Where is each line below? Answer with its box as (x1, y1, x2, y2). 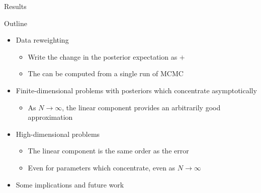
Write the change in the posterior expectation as (28, 51, 178, 62)
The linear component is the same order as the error (28, 145, 189, 156)
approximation (28, 112, 73, 122)
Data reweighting (16, 35, 69, 45)
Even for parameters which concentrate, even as (28, 162, 176, 172)
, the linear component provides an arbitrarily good (62, 102, 221, 112)
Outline (4, 18, 27, 28)
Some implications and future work (16, 179, 124, 189)
